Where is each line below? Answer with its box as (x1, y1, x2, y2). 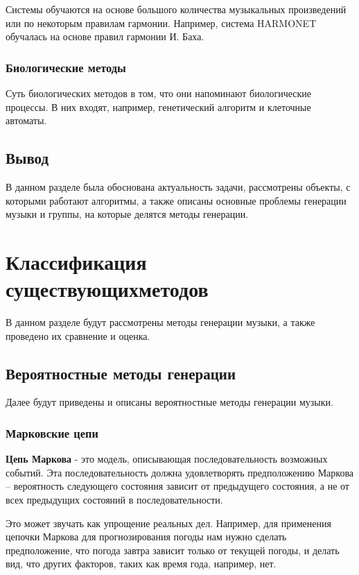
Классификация (6, 247, 147, 275)
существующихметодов (6, 275, 209, 303)
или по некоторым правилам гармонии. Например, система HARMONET (6, 15, 317, 30)
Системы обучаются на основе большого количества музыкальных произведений (6, 2, 347, 16)
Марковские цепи (6, 424, 98, 441)
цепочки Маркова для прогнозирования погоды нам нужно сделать (6, 529, 287, 544)
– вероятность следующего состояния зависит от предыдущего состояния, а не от (6, 479, 349, 493)
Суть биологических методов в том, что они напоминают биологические (6, 86, 312, 100)
